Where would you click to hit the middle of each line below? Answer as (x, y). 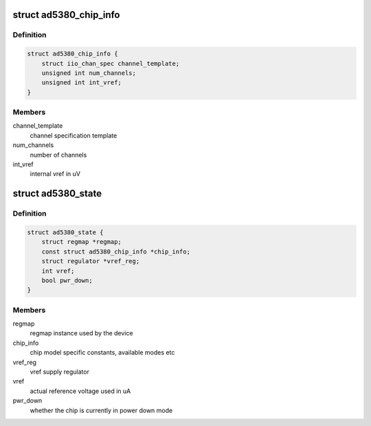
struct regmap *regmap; (81, 242)
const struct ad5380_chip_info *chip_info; (116, 251)
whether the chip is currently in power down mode (101, 410)
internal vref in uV (55, 174)
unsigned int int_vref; (81, 83)
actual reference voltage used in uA (80, 391)
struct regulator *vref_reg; (91, 261)
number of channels (58, 155)
